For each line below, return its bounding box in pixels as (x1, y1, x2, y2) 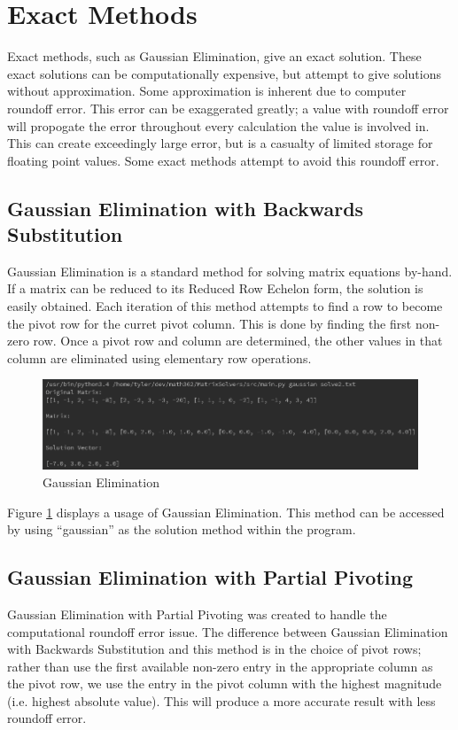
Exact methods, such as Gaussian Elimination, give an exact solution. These (7, 47, 422, 66)
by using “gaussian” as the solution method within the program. (7, 520, 356, 539)
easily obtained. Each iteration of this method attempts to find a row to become (7, 297, 443, 315)
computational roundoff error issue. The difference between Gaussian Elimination (7, 622, 448, 641)
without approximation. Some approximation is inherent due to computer (7, 82, 407, 100)
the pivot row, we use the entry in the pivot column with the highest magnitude (7, 674, 442, 693)
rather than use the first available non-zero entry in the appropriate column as (7, 656, 433, 675)
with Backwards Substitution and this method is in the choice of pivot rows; (7, 640, 422, 658)
